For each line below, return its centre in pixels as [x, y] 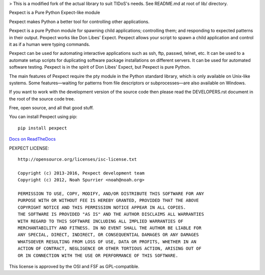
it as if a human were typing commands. [50, 44]
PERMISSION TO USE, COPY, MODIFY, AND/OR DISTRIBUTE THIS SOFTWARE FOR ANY [111, 193]
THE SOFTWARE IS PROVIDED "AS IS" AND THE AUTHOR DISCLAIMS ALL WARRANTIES [111, 214]
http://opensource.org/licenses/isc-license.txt [77, 160]
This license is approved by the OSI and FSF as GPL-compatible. [74, 266]
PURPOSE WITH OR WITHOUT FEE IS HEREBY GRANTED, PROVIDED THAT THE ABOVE [108, 200]
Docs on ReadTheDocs [32, 139]
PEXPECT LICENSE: [29, 148]
